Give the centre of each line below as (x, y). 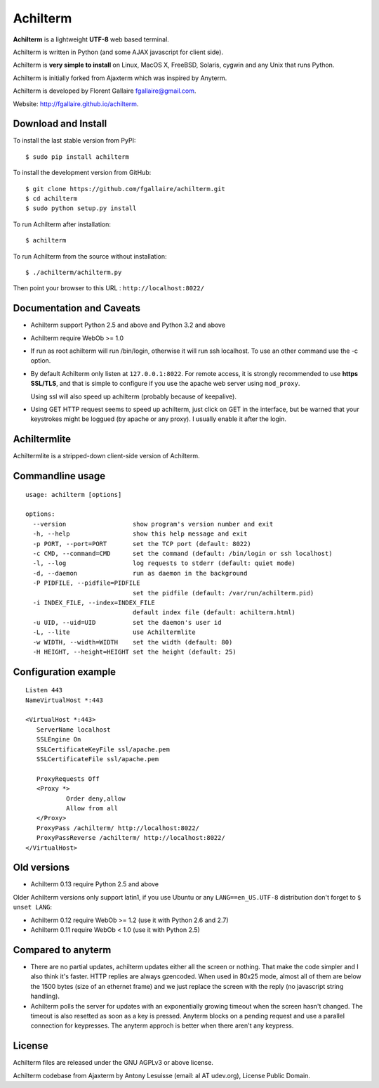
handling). (45, 996)
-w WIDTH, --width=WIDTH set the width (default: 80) (133, 642)
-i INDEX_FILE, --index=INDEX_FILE (94, 602)
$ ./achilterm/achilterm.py (74, 272)
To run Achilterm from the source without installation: (90, 256)
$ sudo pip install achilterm (78, 157)
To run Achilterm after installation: (62, 224)
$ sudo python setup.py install (81, 208)
